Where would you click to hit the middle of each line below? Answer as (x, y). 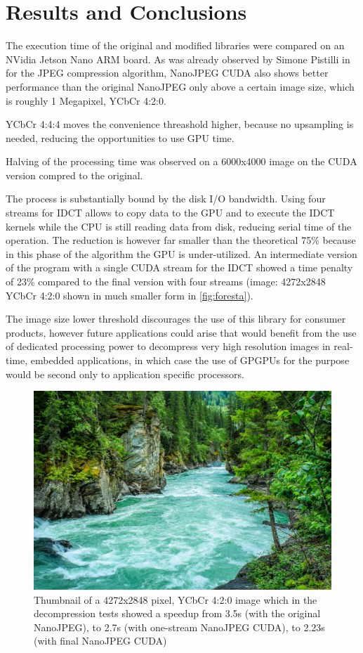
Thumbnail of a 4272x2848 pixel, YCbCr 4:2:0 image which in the (176, 599)
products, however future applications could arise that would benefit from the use (181, 332)
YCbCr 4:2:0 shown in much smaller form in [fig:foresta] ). (130, 295)
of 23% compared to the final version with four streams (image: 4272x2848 (166, 282)
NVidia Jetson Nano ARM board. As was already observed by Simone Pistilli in (178, 59)
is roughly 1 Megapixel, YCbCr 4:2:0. (86, 100)
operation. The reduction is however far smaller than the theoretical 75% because (181, 240)
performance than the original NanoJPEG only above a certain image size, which (180, 86)
